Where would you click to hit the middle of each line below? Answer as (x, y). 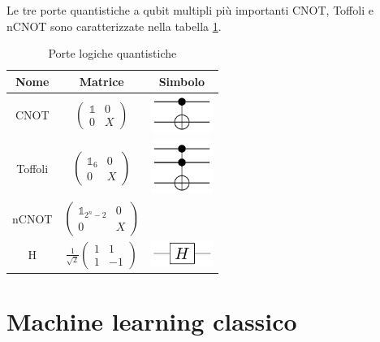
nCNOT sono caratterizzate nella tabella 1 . (114, 26)
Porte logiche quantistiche (112, 53)
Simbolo (181, 81)
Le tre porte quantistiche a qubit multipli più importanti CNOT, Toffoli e (190, 10)
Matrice (101, 81)
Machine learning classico (152, 321)
